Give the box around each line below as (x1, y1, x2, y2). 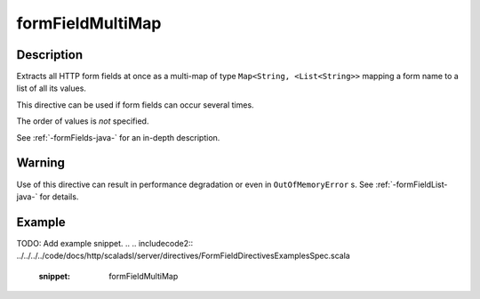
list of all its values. (16, 83, 86, 93)
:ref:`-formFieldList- (374, 179, 448, 190)
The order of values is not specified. (16, 116, 149, 126)
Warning (16, 156, 66, 171)
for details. (39, 191, 79, 202)
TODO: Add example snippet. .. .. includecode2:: (16, 238, 194, 248)
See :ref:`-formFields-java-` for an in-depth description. (16, 132, 220, 142)
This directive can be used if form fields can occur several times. (16, 99, 254, 110)
